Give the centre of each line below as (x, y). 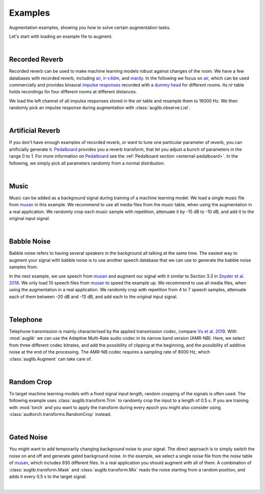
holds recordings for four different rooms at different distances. (73, 92)
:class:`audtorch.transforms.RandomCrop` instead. (60, 414)
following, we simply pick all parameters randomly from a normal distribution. (87, 163)
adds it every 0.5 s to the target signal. (48, 476)
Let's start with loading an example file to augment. (61, 36)
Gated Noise (28, 437)
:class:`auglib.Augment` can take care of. (51, 359)
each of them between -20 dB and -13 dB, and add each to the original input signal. (93, 297)
